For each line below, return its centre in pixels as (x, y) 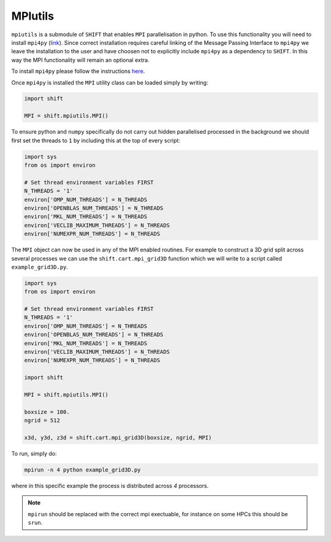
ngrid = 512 (42, 421)
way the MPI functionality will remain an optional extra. (80, 60)
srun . (35, 523)
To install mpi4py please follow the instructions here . (78, 71)
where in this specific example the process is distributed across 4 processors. (110, 486)
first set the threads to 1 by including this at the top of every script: (96, 140)
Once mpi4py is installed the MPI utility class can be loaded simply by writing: (110, 82)
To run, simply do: (34, 453)
